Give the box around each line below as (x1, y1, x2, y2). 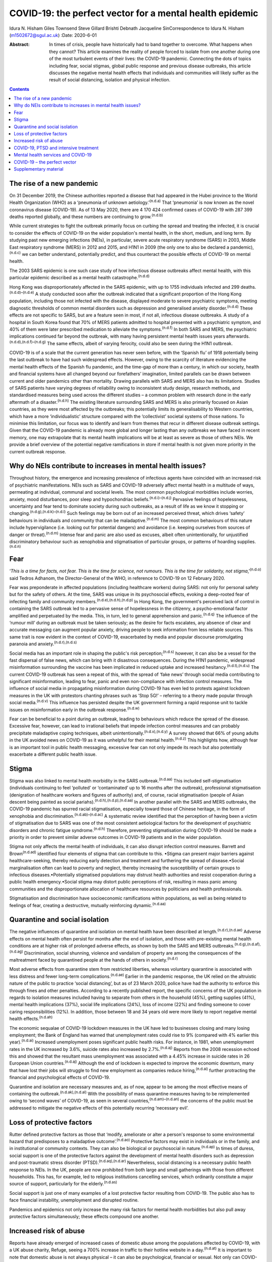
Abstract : (9, 41, 30, 47)
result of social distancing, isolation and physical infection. (49, 77, 171, 83)
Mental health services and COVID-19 (14, 152, 92, 158)
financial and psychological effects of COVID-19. (9, 1074, 110, 1080)
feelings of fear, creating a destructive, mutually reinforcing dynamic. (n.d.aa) (9, 901, 166, 908)
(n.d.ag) (9, 949, 23, 954)
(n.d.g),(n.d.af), (234, 942, 261, 947)
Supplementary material (14, 166, 64, 172)
